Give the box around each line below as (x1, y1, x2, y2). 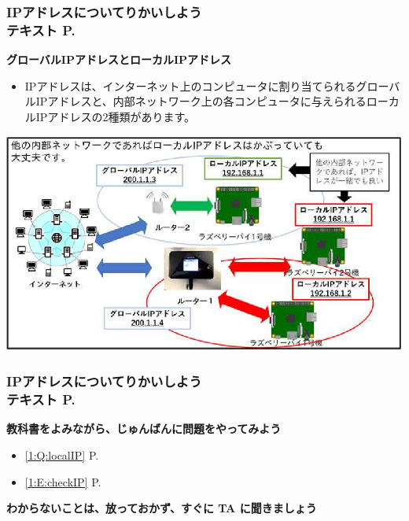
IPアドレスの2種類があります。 (35, 108, 195, 124)
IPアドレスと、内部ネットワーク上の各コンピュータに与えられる (35, 93, 367, 109)
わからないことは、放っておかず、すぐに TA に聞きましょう (6, 500, 317, 516)
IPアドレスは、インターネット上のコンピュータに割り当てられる (24, 77, 356, 94)
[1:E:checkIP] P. (24, 473, 101, 490)
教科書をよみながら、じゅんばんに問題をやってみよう (6, 420, 282, 437)
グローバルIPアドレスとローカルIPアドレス (6, 51, 232, 68)
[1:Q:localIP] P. (24, 447, 99, 463)
